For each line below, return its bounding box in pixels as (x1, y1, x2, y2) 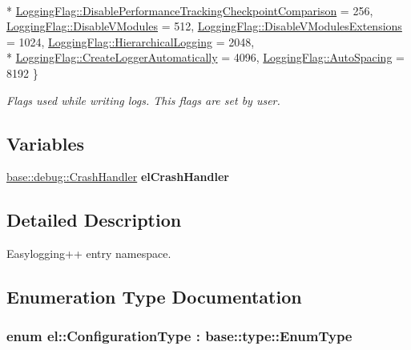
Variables (6, 131, 85, 155)
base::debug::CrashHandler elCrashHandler (6, 168, 229, 185)
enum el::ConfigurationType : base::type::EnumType (6, 326, 353, 346)
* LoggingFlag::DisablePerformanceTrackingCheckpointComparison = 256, (6, 2, 373, 18)
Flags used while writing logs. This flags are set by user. (6, 91, 280, 108)
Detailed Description (6, 207, 182, 232)
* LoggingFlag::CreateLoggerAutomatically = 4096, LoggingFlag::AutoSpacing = (6, 49, 405, 66)
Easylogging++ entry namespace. (6, 245, 171, 262)
